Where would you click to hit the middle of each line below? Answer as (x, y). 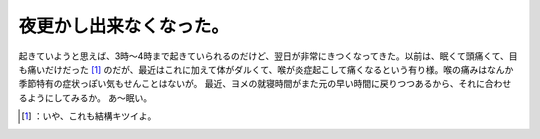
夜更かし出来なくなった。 (124, 26)
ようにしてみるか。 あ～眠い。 (89, 97)
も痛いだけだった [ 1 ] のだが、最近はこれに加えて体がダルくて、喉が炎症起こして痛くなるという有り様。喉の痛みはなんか (266, 69)
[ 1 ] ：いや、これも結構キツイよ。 (89, 116)
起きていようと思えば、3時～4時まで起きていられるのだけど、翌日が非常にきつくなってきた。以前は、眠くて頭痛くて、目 (268, 56)
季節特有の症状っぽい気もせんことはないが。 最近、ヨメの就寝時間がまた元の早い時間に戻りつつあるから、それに (251, 84)
